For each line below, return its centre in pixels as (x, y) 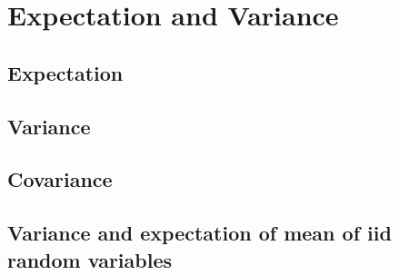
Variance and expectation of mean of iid (199, 233)
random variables (90, 259)
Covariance (60, 179)
